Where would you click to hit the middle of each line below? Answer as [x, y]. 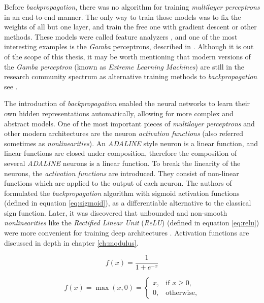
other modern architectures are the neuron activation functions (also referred [124, 133]
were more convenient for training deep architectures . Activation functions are [127, 233]
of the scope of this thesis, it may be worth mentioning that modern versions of [127, 56]
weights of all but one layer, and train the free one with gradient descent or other [130, 27]
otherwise [180, 293]
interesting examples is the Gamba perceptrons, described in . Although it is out [129, 46]
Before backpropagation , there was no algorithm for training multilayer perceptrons [132, 7]
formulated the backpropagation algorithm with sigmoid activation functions [122, 193]
